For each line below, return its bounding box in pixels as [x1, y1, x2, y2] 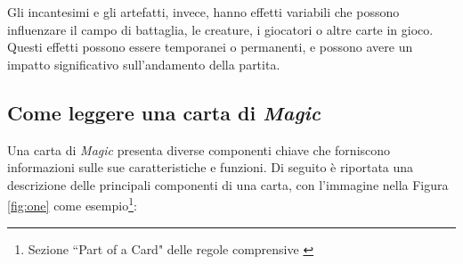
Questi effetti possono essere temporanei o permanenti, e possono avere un [7, 37, 413, 56]
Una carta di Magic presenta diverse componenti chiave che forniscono [7, 140, 391, 159]
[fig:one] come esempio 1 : [7, 194, 137, 215]
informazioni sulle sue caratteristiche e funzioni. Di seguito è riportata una [7, 158, 414, 177]
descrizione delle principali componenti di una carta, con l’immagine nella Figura [7, 175, 449, 194]
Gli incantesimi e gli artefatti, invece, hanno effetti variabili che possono [7, 3, 400, 21]
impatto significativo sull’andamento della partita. [7, 54, 280, 73]
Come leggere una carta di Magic [7, 98, 321, 126]
